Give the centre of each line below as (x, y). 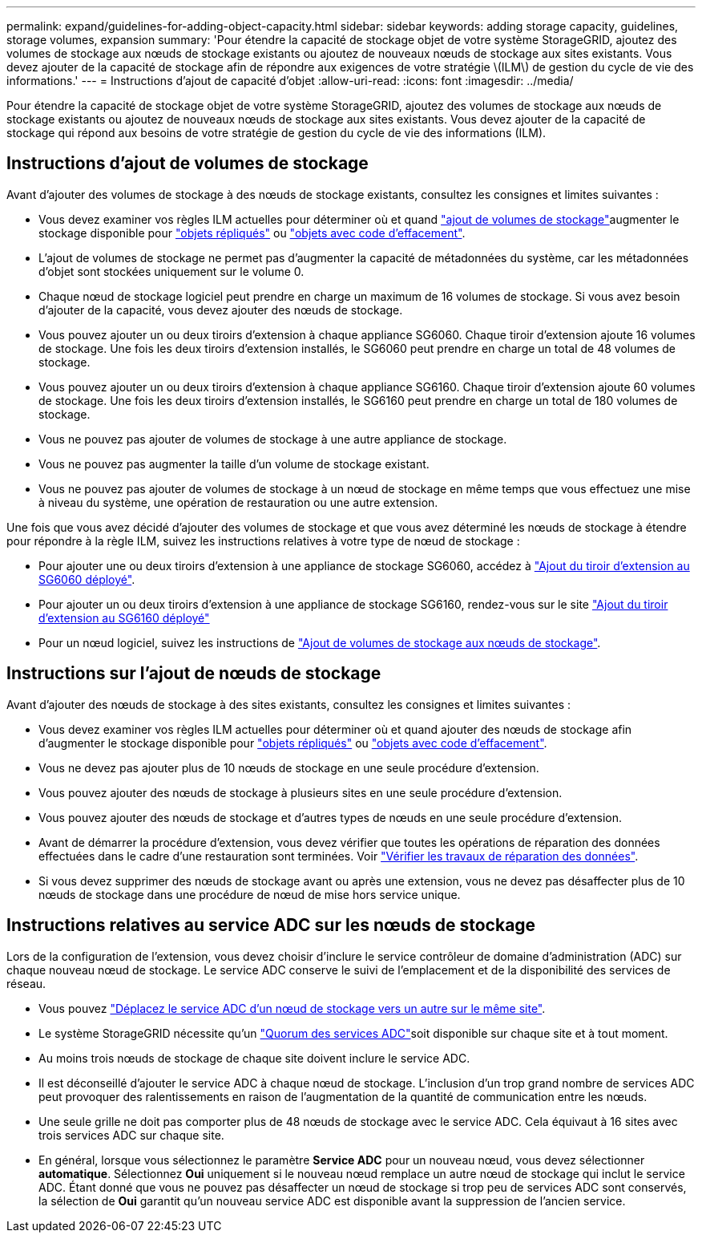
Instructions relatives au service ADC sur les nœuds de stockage (271, 925)
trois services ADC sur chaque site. (131, 1135)
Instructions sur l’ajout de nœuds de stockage (194, 674)
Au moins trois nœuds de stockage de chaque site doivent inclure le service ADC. (254, 1058)
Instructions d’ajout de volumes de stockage (188, 164)
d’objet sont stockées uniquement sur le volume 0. (171, 271)
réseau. (26, 983)
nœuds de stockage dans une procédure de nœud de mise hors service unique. (250, 894)
